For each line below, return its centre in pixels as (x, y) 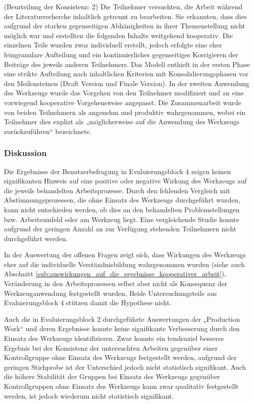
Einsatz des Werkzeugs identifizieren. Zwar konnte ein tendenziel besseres (114, 338)
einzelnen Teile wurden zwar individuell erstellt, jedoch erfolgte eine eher (113, 45)
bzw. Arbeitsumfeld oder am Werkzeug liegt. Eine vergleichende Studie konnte (122, 219)
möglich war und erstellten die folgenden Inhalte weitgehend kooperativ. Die (118, 35)
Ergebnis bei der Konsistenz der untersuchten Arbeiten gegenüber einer (111, 348)
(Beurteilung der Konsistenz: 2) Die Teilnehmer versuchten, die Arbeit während (123, 6)
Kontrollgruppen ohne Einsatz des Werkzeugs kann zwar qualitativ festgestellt (121, 386)
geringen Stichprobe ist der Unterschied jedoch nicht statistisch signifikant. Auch (125, 367)
